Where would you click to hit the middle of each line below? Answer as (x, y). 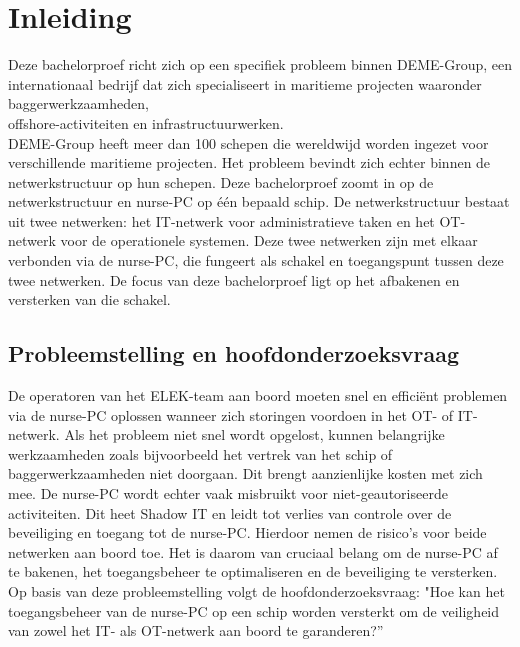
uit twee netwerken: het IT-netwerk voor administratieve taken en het (221, 220)
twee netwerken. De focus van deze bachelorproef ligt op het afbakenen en (234, 279)
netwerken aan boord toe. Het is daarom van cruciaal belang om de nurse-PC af (253, 551)
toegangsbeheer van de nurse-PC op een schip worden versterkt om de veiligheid (254, 610)
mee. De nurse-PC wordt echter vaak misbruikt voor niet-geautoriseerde (228, 493)
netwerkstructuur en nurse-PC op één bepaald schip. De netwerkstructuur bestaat (259, 201)
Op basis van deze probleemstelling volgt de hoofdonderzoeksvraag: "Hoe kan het (256, 590)
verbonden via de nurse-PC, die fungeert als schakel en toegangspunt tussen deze (256, 260)
